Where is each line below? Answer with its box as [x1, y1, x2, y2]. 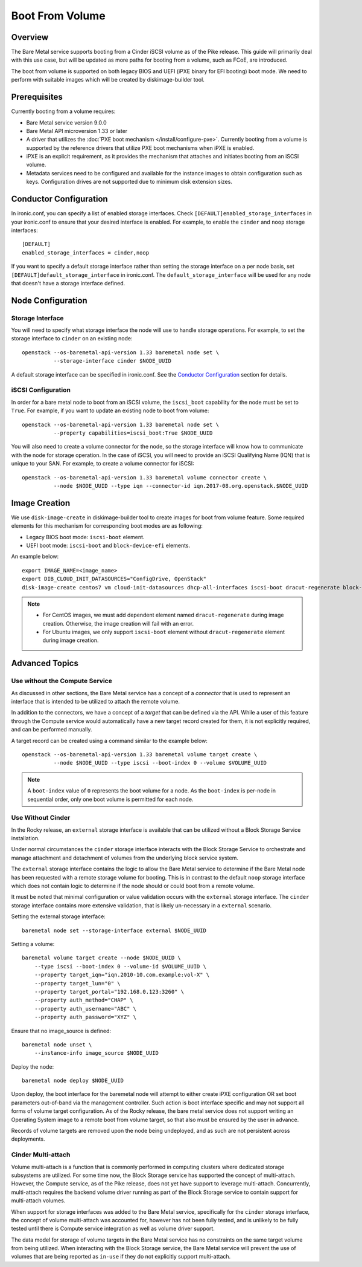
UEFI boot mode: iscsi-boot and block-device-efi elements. [26, 542, 191, 549]
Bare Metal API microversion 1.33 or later [26, 127, 128, 134]
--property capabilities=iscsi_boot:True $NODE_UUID [53, 429, 213, 436]
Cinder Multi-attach [11, 1150, 71, 1159]
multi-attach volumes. [11, 1197, 66, 1204]
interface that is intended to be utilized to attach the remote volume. [11, 698, 180, 705]
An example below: [11, 553, 59, 560]
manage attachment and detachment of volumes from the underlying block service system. [11, 854, 238, 861]
